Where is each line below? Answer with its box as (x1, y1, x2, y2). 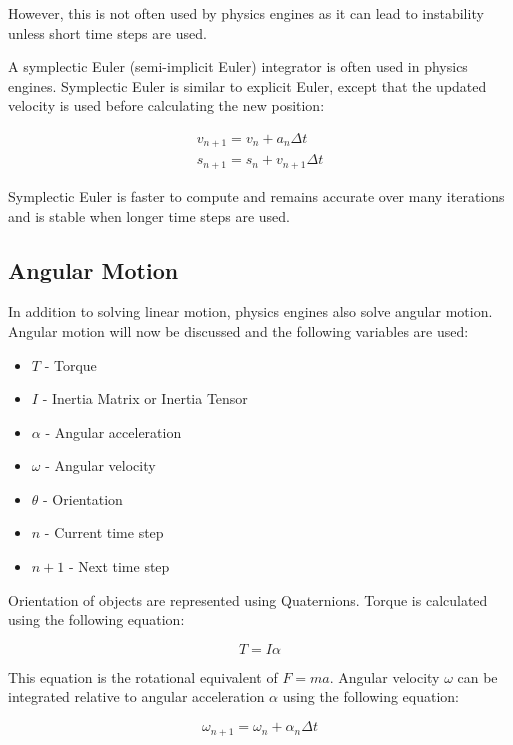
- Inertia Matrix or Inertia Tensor (42, 388, 248, 409)
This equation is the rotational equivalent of (8, 666, 278, 687)
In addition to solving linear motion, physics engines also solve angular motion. (8, 301, 493, 322)
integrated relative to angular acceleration (8, 686, 265, 707)
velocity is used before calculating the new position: (8, 95, 325, 116)
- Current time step (44, 522, 164, 543)
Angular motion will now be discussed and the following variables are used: (8, 320, 469, 341)
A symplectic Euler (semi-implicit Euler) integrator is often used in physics (8, 56, 468, 77)
